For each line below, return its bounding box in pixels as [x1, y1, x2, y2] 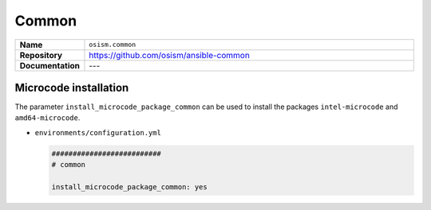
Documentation [19, 60, 80, 71]
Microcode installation [14, 80, 129, 95]
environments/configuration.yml [34, 128, 161, 137]
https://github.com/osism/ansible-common [89, 49, 251, 60]
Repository [19, 49, 63, 60]
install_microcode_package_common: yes [51, 183, 208, 191]
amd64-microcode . [14, 113, 81, 122]
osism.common [89, 41, 136, 49]
